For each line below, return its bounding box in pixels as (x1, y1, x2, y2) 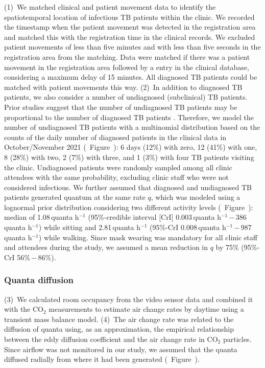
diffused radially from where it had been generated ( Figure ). (4, 354, 200, 364)
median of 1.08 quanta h (4, 212, 79, 222)
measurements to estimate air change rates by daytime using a (49, 304, 244, 314)
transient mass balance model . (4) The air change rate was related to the (4, 313, 234, 324)
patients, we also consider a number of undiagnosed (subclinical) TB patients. (4, 91, 248, 102)
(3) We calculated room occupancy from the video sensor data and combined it (4, 293, 253, 304)
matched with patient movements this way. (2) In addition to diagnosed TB (4, 81, 243, 92)
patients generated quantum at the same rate (4, 192, 146, 202)
